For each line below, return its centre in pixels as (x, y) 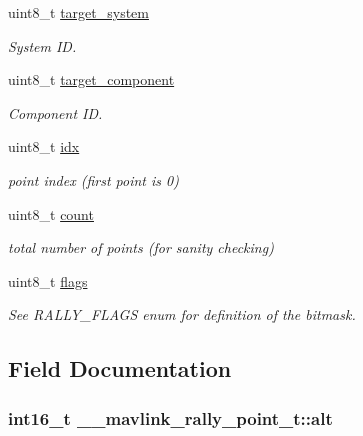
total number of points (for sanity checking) (141, 247)
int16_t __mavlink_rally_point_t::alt (170, 417)
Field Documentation (120, 368)
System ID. (42, 45)
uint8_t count (51, 213)
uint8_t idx (44, 146)
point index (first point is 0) (93, 179)
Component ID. (55, 112)
